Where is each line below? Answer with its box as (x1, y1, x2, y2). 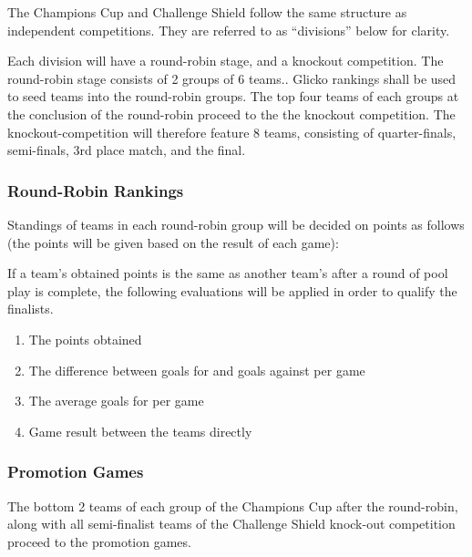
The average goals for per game (28, 391, 204, 410)
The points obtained (28, 329, 142, 348)
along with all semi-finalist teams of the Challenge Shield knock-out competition (7, 514, 456, 533)
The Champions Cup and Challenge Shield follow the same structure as (7, 3, 407, 21)
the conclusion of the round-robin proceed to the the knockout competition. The (7, 104, 456, 123)
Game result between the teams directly (28, 421, 252, 440)
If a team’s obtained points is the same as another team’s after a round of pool (7, 263, 448, 283)
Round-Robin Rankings (7, 179, 184, 201)
